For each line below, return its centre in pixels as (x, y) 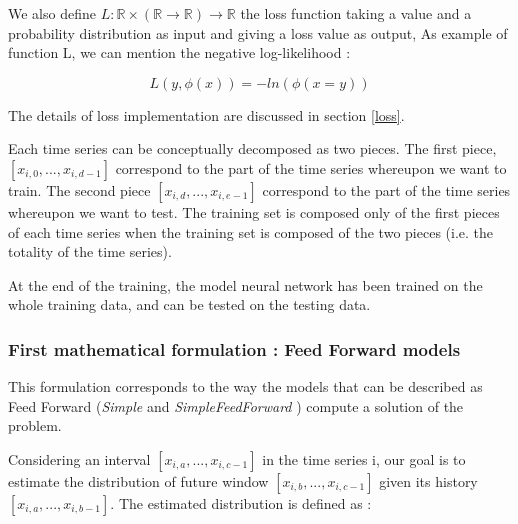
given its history (428, 480)
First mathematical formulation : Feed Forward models (234, 348)
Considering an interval (79, 458)
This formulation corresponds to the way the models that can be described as (245, 386)
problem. (35, 425)
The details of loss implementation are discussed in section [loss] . (206, 114)
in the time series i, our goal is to (364, 458)
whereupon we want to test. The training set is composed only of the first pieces (254, 211)
